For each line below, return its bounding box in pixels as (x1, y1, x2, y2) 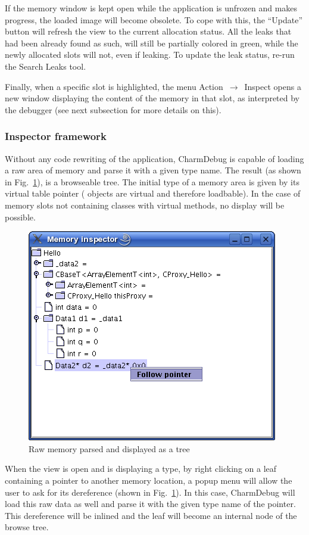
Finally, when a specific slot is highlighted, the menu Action (5, 80, 223, 92)
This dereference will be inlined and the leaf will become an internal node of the (5, 509, 297, 521)
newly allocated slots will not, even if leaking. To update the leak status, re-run (5, 48, 295, 61)
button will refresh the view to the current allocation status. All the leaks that (5, 25, 292, 38)
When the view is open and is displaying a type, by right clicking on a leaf (5, 462, 277, 475)
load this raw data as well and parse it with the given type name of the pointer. (5, 497, 296, 510)
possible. (5, 210, 36, 223)
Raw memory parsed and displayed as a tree (29, 442, 190, 455)
